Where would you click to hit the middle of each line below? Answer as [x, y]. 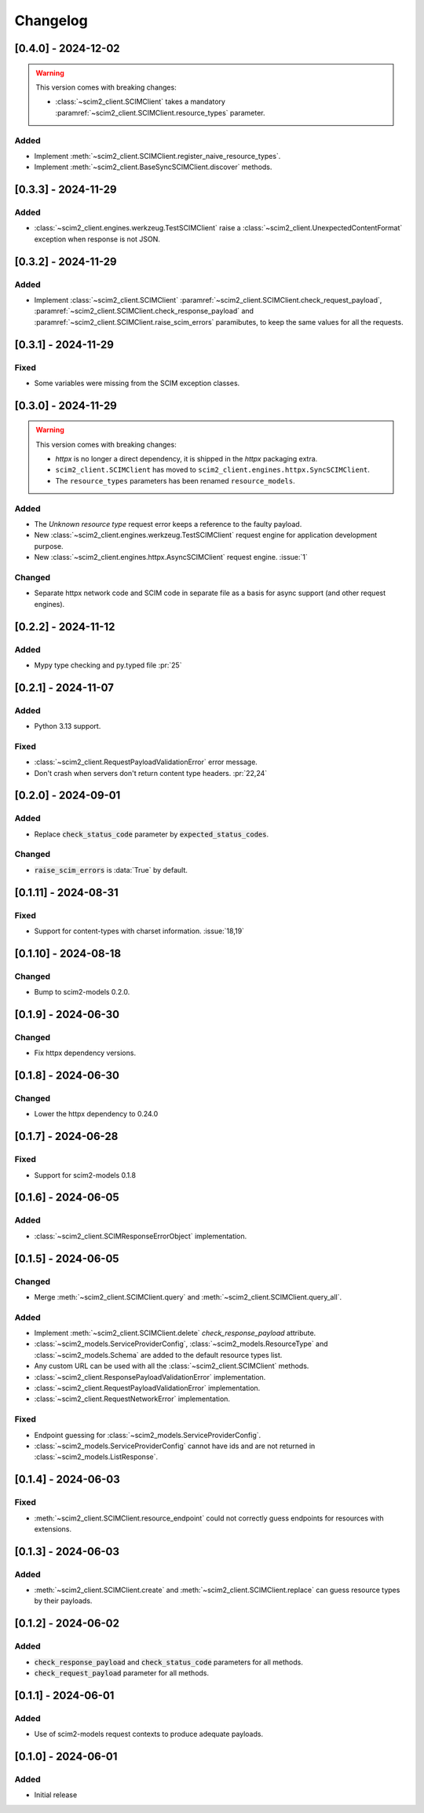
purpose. [49, 546]
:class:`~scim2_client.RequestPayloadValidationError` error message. [146, 762]
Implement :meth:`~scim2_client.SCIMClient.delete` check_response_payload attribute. [175, 1333]
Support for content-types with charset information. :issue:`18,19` [139, 931]
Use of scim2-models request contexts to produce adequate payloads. [148, 1734]
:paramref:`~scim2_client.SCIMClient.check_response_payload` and [144, 311]
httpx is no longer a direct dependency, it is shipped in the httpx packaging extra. [186, 459]
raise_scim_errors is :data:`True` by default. [111, 870]
